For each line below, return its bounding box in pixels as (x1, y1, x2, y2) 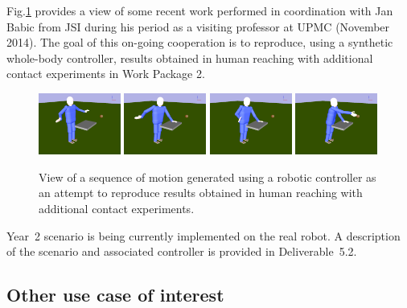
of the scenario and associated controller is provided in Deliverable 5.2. (6, 243, 357, 260)
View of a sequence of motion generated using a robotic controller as (39, 168, 376, 185)
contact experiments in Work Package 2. (6, 65, 205, 82)
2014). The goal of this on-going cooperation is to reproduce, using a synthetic (6, 34, 393, 51)
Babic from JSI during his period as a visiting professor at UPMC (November (6, 18, 390, 35)
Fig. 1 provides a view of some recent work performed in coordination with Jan (6, 2, 393, 18)
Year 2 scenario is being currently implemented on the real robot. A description (6, 227, 401, 244)
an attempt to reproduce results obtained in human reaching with (39, 184, 363, 201)
